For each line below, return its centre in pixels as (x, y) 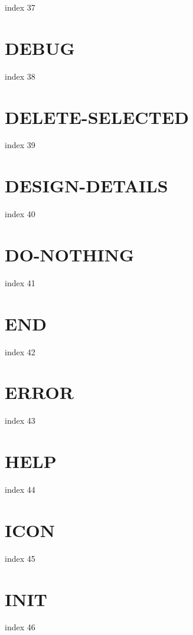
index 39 (20, 145)
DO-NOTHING (70, 254)
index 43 (20, 420)
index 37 (20, 7)
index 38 (20, 76)
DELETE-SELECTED (97, 117)
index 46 (20, 627)
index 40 (20, 214)
